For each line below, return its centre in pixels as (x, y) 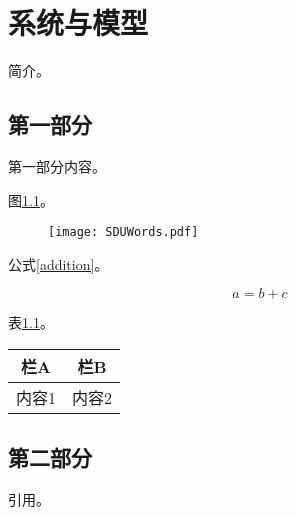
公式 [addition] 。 (58, 263)
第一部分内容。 (57, 165)
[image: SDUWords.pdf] (123, 232)
